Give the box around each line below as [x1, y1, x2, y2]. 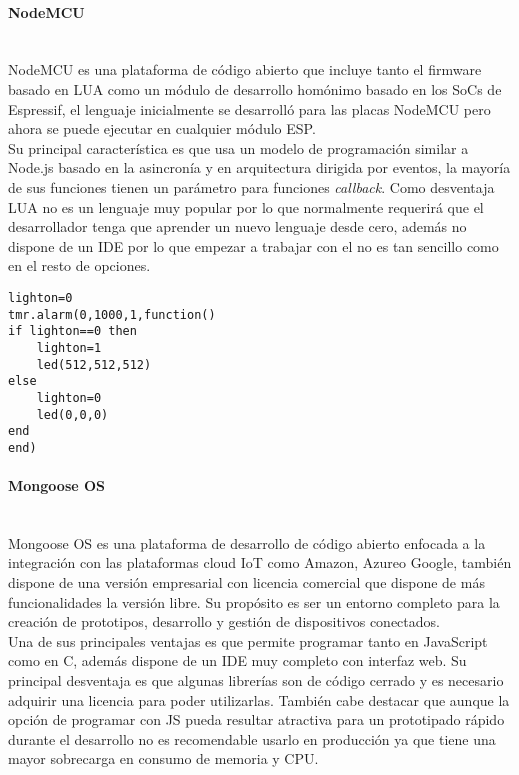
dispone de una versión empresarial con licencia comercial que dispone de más [8, 572, 485, 593]
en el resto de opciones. [8, 255, 151, 276]
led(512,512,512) [36, 357, 152, 372]
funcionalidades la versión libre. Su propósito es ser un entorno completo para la [8, 591, 500, 612]
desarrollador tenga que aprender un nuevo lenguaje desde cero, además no [8, 216, 467, 237]
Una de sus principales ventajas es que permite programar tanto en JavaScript [8, 630, 488, 651]
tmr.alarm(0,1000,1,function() [8, 307, 216, 322]
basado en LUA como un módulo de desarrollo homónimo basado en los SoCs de [8, 78, 502, 99]
